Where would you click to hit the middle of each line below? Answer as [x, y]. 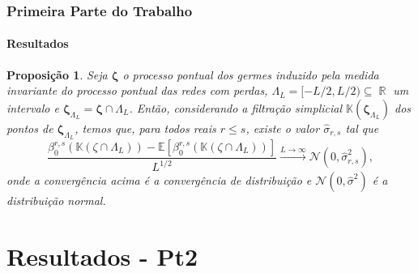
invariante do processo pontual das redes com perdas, [137, 90]
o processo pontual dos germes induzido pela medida [251, 74]
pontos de [30, 128]
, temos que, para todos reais [145, 128]
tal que [362, 128]
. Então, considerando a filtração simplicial [236, 107]
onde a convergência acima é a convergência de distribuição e [159, 180]
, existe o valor [283, 128]
